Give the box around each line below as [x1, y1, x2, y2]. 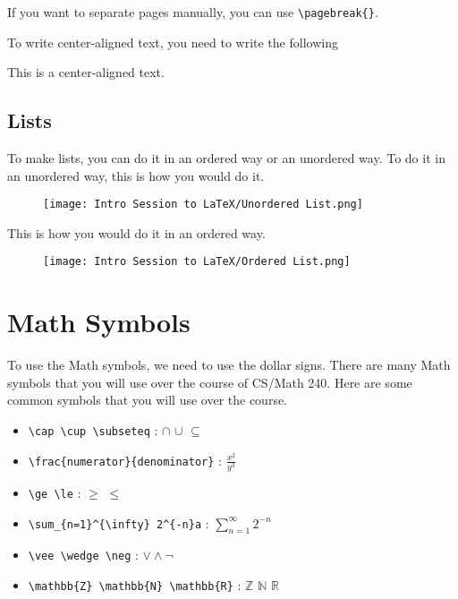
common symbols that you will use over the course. [7, 390, 288, 409]
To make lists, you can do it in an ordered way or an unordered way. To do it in [7, 149, 445, 167]
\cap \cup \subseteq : [28, 421, 158, 440]
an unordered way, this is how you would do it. [7, 166, 265, 184]
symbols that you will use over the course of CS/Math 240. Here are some [7, 372, 412, 391]
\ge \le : [28, 483, 81, 501]
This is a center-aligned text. [7, 63, 165, 81]
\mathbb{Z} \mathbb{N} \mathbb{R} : [28, 575, 242, 594]
